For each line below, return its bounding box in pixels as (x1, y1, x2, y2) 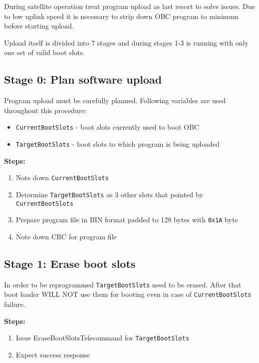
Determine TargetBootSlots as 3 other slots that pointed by (16, 189, 203, 199)
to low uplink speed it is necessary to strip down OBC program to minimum (4, 11, 238, 21)
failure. (4, 299, 26, 309)
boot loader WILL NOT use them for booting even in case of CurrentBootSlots (4, 289, 251, 299)
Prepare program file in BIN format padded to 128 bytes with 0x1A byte (16, 214, 238, 225)
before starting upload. (4, 21, 74, 31)
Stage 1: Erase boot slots (4, 255, 136, 271)
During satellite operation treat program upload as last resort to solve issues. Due (4, 1, 255, 11)
